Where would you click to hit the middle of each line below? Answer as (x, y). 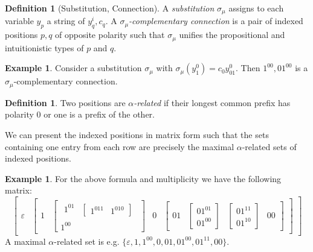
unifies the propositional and (232, 35)
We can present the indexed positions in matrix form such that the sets (137, 134)
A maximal (25, 241)
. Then (248, 68)
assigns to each (256, 8)
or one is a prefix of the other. (99, 114)
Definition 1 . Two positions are (65, 102)
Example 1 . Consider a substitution (73, 68)
